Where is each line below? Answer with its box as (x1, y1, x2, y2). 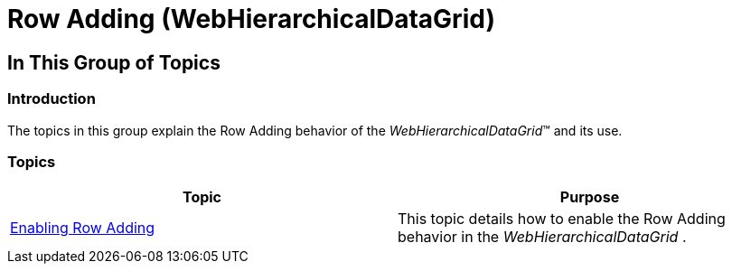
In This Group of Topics (7, 51, 221, 74)
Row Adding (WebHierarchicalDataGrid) (7, 4, 495, 34)
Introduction (7, 89, 96, 108)
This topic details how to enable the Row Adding (398, 210, 726, 229)
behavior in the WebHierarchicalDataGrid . (398, 228, 687, 247)
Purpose (559, 188, 620, 207)
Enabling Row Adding (10, 219, 155, 238)
